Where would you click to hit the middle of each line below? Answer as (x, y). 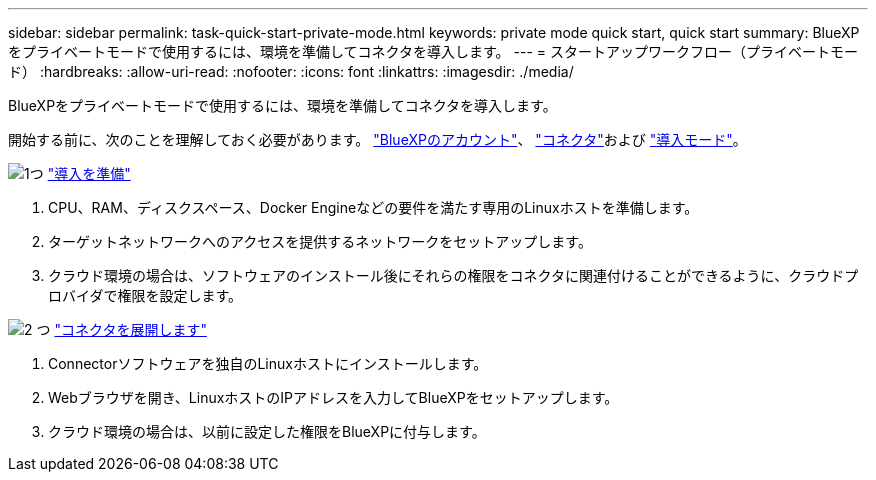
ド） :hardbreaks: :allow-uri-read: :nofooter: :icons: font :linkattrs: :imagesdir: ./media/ (291, 71)
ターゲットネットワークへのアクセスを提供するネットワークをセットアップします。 (320, 241)
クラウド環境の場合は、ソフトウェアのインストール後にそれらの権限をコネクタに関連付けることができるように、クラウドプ (453, 275)
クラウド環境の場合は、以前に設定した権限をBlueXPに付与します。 (267, 431)
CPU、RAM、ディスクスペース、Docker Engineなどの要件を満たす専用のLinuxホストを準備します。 (373, 207)
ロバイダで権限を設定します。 (145, 295)
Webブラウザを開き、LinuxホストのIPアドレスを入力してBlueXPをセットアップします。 (333, 397)
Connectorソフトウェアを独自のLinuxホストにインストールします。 (268, 363)
